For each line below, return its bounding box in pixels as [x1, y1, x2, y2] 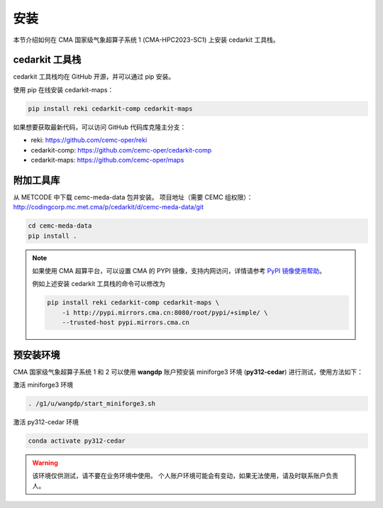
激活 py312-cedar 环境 [13, 418, 79, 426]
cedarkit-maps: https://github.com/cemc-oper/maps [30, 155, 184, 164]
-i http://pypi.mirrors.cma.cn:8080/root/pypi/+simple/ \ [62, 309, 268, 316]
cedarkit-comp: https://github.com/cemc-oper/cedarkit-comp [30, 145, 212, 154]
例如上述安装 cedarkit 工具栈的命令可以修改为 [32, 280, 166, 288]
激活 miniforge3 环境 [13, 380, 74, 390]
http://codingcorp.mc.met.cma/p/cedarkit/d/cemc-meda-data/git [13, 203, 204, 211]
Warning [32, 458, 58, 468]
